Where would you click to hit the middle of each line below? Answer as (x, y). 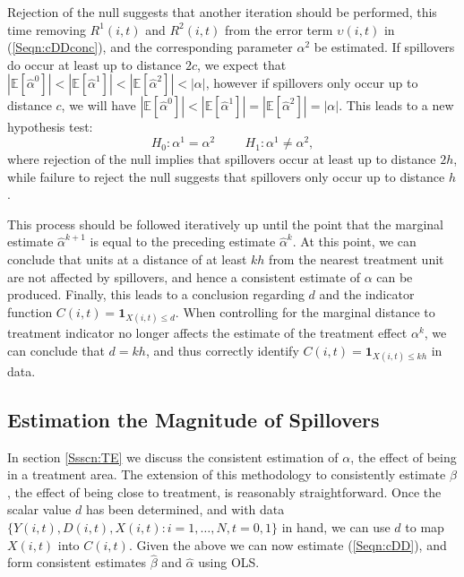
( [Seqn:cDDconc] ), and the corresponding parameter (150, 47)
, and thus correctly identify (222, 350)
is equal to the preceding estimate (183, 241)
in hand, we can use (336, 526)
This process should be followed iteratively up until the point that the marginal (225, 224)
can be (395, 276)
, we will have (99, 105)
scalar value (39, 509)
